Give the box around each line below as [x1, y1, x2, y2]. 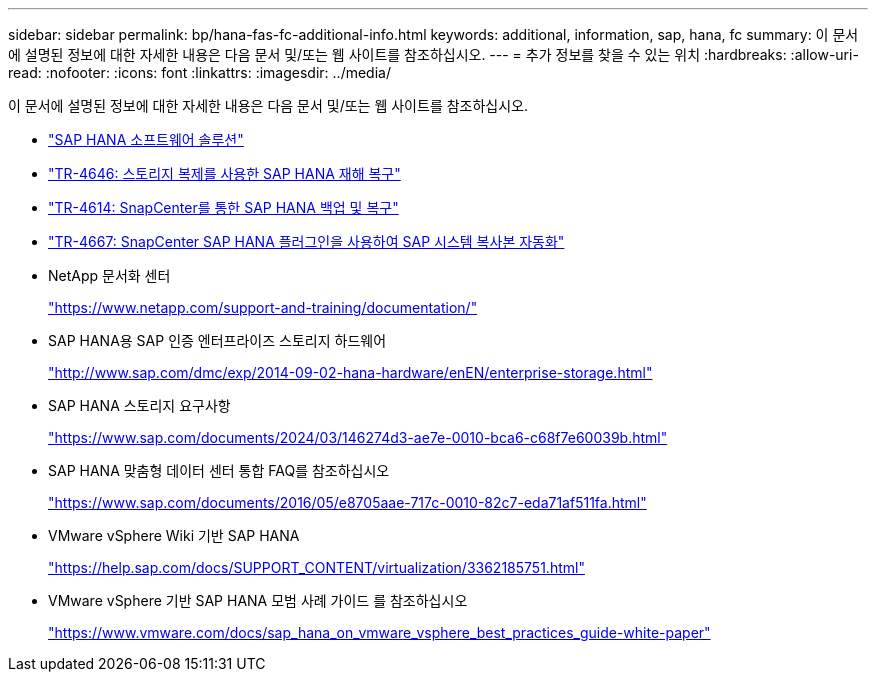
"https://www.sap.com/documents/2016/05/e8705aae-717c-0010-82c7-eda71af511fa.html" [48, 494, 647, 511]
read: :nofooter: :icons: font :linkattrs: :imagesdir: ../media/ [8, 64, 391, 81]
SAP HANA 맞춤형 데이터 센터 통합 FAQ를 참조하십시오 [48, 462, 390, 479]
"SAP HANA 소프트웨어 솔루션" [48, 131, 244, 148]
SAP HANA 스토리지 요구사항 [48, 397, 231, 414]
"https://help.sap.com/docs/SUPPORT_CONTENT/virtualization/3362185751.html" [48, 559, 585, 576]
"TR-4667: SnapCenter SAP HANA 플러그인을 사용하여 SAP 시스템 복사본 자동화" [48, 233, 565, 250]
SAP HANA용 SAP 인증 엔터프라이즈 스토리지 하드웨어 [48, 332, 387, 349]
